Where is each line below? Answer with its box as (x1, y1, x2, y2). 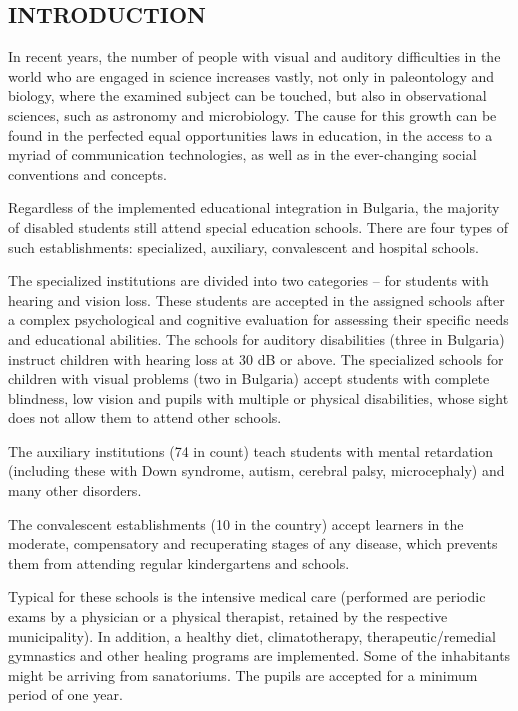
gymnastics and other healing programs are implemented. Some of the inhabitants (8, 645, 511, 666)
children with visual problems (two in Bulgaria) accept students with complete (8, 368, 490, 389)
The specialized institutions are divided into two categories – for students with (8, 270, 489, 291)
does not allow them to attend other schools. (8, 407, 282, 428)
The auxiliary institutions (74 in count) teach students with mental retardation (8, 440, 494, 461)
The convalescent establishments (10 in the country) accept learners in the (8, 513, 464, 534)
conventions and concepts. (8, 163, 167, 184)
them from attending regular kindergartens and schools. (8, 552, 350, 573)
